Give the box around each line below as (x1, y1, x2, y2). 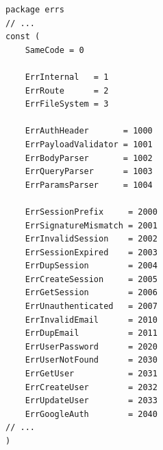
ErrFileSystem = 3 (25, 99, 109, 109)
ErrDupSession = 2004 (25, 261, 158, 271)
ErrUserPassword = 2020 (25, 341, 158, 352)
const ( (5, 32, 40, 42)
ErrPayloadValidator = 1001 (25, 139, 153, 149)
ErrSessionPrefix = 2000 (25, 206, 158, 217)
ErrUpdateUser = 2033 (25, 396, 158, 406)
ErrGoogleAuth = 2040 (25, 409, 158, 419)
